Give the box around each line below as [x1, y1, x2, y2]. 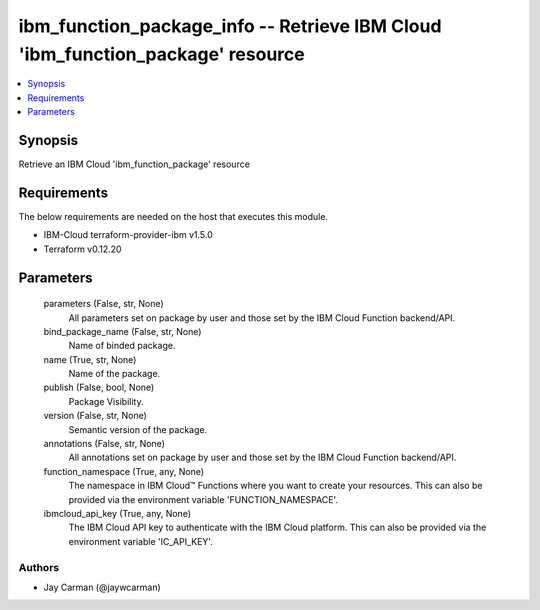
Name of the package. [68, 368, 161, 380]
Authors [18, 560, 60, 574]
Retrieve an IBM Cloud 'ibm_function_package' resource [18, 158, 250, 170]
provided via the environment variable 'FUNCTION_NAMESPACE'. [68, 493, 339, 505]
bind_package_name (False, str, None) [43, 325, 202, 337]
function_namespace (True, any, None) [43, 465, 205, 477]
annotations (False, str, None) [43, 438, 165, 450]
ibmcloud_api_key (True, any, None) [43, 507, 192, 519]
